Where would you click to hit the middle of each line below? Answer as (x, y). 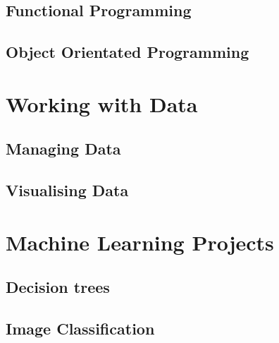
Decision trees (58, 287)
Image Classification (80, 329)
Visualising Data (67, 190)
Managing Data (63, 149)
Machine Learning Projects (140, 242)
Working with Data (102, 103)
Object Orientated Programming (128, 52)
